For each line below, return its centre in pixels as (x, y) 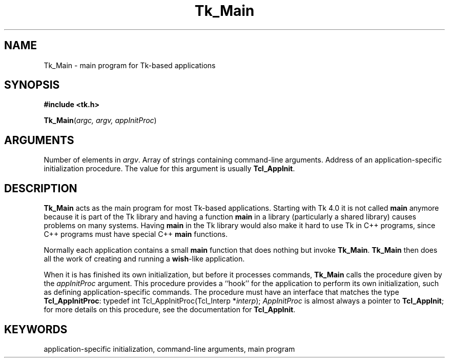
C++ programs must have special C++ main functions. (136, 234)
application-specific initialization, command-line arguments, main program (169, 349)
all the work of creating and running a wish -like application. (144, 259)
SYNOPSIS (32, 85)
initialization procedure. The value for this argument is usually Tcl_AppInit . (169, 169)
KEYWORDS (36, 329)
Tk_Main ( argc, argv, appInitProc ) (100, 120)
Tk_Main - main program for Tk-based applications (130, 65)
